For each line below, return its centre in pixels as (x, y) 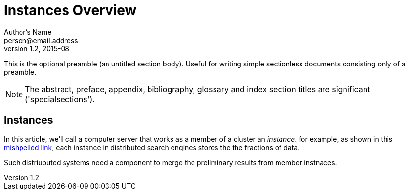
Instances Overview (70, 10)
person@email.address (41, 40)
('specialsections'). (60, 99)
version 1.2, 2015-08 (37, 48)
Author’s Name (28, 32)
